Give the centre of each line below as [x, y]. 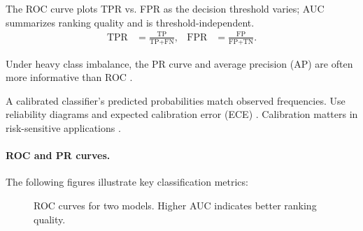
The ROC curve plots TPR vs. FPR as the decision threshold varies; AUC [165, 8]
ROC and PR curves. [58, 155]
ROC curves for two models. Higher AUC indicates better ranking [175, 205]
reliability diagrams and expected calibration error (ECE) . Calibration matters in [182, 114]
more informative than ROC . [69, 77]
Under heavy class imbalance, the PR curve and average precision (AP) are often [179, 63]
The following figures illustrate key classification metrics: [127, 182]
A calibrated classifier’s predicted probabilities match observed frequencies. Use [176, 100]
